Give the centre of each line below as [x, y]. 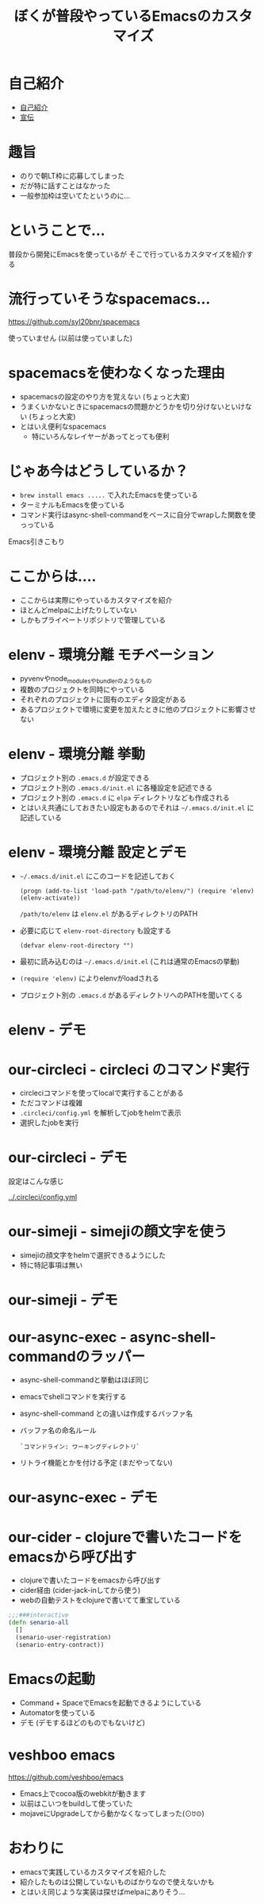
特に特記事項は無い [51, 1265]
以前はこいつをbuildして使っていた [76, 1803]
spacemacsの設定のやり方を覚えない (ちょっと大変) [105, 396]
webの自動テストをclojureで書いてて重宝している [100, 1600]
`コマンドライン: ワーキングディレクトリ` [80, 1447]
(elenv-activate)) [50, 898]
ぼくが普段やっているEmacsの [113, 16]
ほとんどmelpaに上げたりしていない [78, 610]
